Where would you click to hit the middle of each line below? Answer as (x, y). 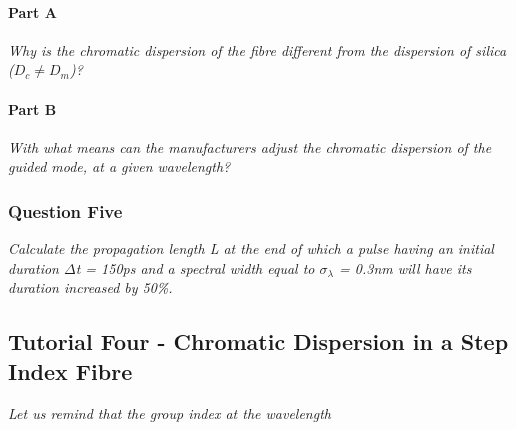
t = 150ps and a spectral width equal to (195, 267)
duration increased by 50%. (90, 287)
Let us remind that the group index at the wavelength (169, 412)
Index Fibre (70, 370)
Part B (32, 108)
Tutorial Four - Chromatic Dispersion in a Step (258, 341)
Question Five (65, 210)
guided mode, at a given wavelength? (119, 166)
